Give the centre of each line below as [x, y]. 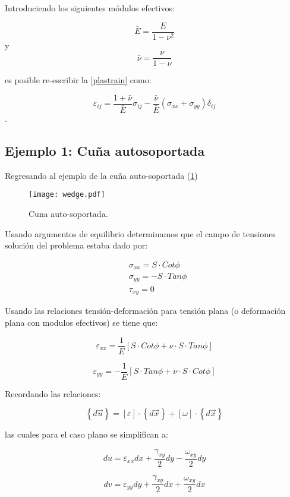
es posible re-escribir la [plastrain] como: [78, 80]
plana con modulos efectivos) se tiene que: [81, 322]
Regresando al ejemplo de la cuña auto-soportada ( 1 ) [101, 175]
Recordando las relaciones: [53, 393]
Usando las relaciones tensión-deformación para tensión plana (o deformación [145, 311]
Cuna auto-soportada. [68, 214]
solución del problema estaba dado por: [76, 245]
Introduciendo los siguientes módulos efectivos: [90, 8]
